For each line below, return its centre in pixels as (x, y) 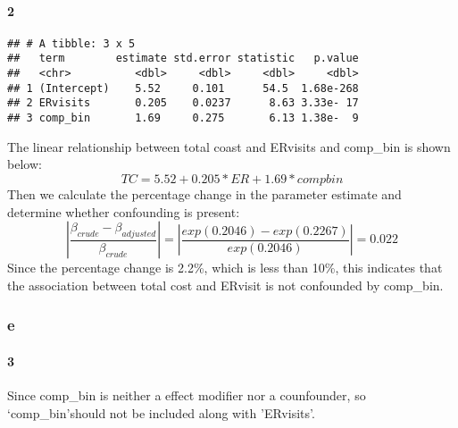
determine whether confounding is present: (124, 211)
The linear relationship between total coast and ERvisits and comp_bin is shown (229, 146)
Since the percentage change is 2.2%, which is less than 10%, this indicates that (225, 268)
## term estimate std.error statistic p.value (183, 59)
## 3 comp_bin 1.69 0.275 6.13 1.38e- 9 (183, 118)
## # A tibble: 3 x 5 (71, 43)
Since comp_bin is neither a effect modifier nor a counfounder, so (187, 394)
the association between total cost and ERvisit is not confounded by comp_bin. (225, 285)
